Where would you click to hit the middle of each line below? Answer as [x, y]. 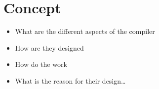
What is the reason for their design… [70, 80]
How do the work [41, 64]
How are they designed [49, 47]
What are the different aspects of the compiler [85, 31]
